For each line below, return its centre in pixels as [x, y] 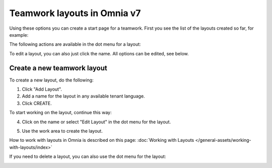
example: [19, 35]
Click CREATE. [37, 103]
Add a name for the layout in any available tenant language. [84, 96]
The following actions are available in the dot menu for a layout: [75, 44]
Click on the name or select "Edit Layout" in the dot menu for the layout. [96, 122]
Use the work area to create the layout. [62, 131]
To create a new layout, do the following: [51, 80]
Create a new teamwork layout [58, 68]
